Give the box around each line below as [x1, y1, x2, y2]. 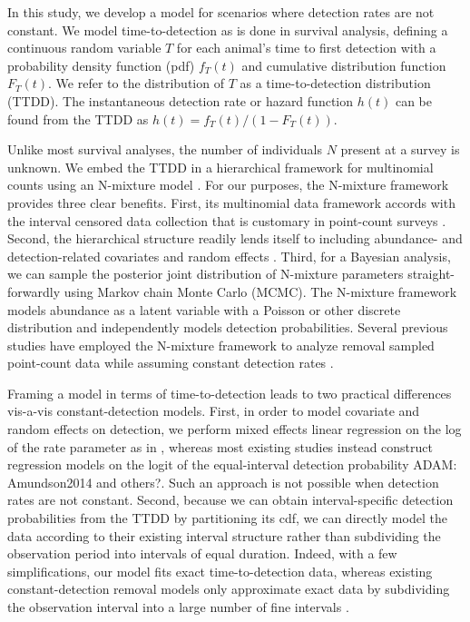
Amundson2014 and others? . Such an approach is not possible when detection [7, 472, 439, 491]
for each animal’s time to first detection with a [176, 38, 436, 57]
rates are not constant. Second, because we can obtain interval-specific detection [7, 490, 454, 509]
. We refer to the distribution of [48, 74, 224, 93]
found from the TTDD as [7, 109, 149, 128]
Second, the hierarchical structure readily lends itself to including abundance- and [7, 229, 463, 248]
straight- [407, 264, 455, 283]
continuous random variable [7, 38, 162, 57]
